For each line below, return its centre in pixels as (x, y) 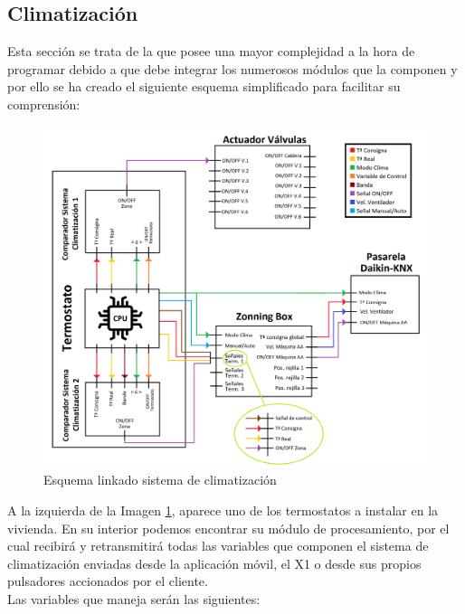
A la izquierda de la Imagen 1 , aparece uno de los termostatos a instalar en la (223, 510)
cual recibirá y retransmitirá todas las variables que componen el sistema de (218, 546)
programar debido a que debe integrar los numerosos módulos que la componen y (232, 68)
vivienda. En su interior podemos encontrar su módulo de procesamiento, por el (228, 528)
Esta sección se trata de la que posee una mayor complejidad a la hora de (211, 51)
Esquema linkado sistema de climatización (160, 480)
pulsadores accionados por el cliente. (108, 581)
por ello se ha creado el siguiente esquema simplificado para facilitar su (204, 86)
